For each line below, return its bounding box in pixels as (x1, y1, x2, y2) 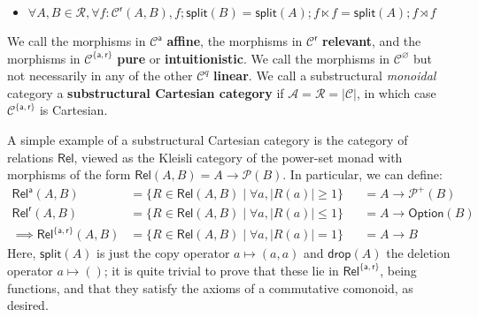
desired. (7, 296, 49, 314)
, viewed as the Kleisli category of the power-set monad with (73, 147, 403, 166)
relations (7, 147, 54, 166)
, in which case (356, 83, 436, 102)
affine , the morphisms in (166, 32, 303, 49)
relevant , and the (322, 32, 421, 49)
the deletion (386, 244, 451, 262)
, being (380, 260, 417, 279)
